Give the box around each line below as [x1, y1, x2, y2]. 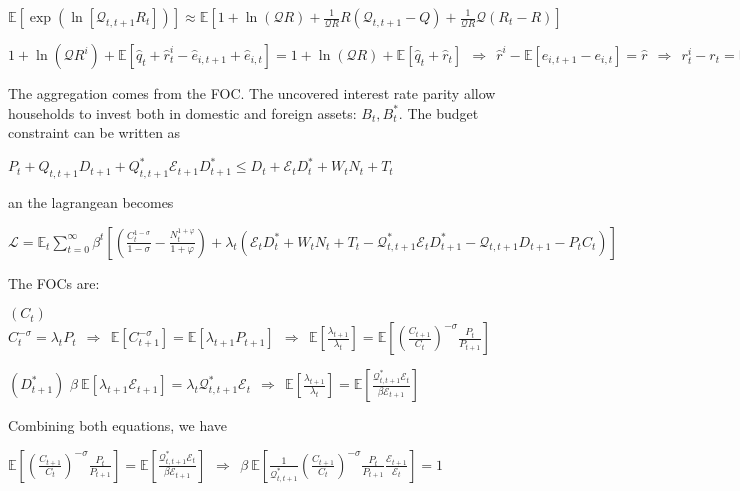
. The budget [398, 102, 479, 123]
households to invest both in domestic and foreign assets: [8, 102, 357, 123]
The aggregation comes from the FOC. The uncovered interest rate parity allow [8, 83, 496, 103]
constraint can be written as [8, 122, 181, 143]
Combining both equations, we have [8, 415, 228, 436]
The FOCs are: [8, 272, 100, 293]
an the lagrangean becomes [8, 192, 174, 213]
